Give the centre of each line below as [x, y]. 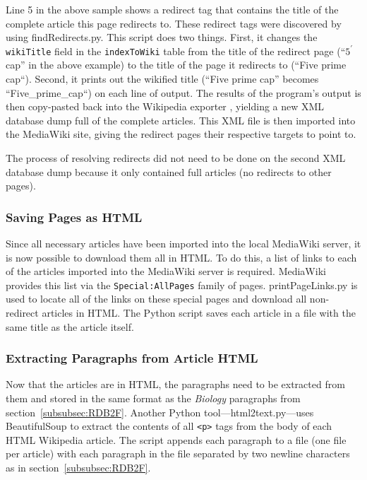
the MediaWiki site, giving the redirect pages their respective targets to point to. [181, 134]
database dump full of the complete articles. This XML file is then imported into [181, 120]
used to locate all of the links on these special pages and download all [156, 299]
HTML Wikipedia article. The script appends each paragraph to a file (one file [176, 439]
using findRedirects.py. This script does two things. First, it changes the [162, 37]
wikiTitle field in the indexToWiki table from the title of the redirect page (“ [176, 51]
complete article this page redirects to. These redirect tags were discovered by [174, 23]
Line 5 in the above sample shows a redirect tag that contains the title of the [172, 9]
